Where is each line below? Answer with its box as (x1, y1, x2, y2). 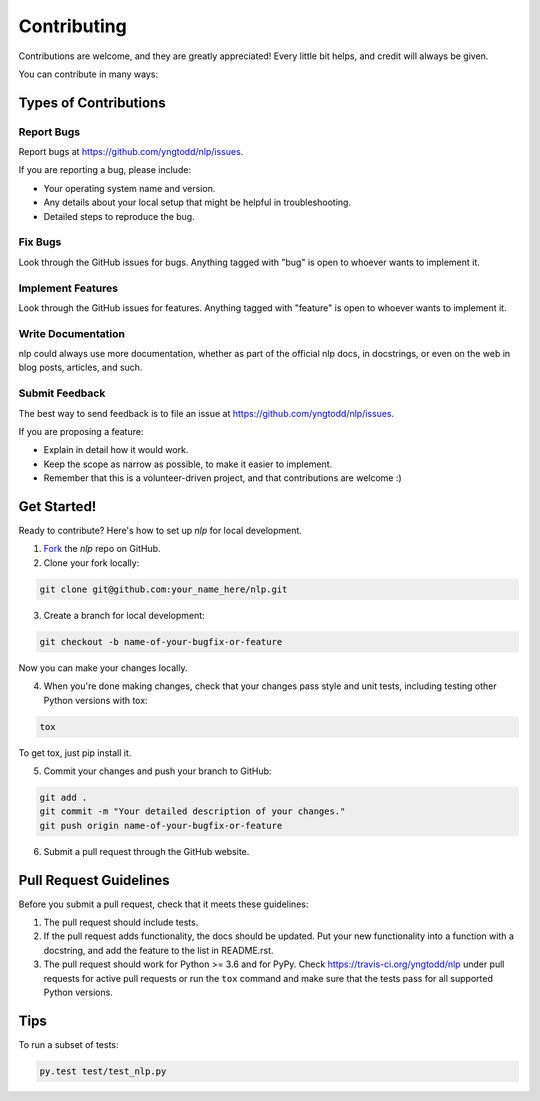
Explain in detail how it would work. (43, 444, 189, 456)
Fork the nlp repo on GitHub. (43, 543, 161, 555)
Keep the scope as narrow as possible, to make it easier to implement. (43, 458, 333, 470)
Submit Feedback (18, 386, 106, 400)
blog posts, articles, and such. (18, 361, 143, 374)
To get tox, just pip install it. (18, 746, 132, 759)
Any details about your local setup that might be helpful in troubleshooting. (43, 196, 352, 209)
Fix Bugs (18, 235, 62, 249)
